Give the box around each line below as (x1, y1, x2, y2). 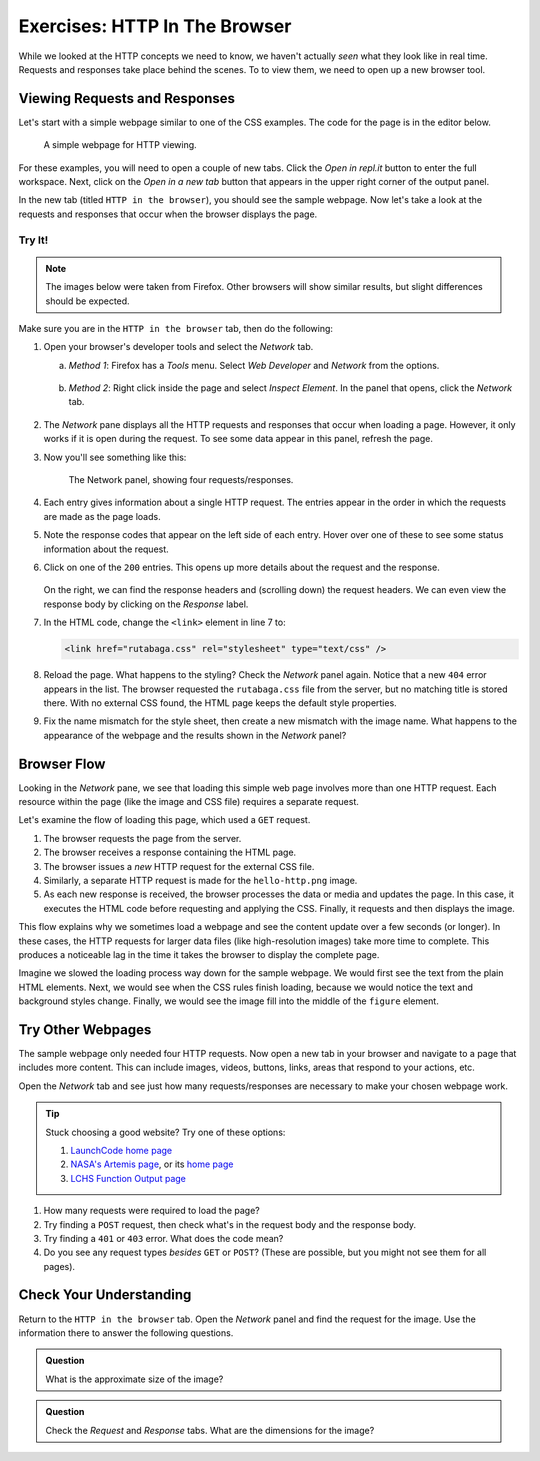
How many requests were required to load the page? (43, 1205, 260, 1217)
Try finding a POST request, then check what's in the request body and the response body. (43, 1218, 417, 1230)
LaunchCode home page (70, 1144, 173, 1156)
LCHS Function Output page (70, 1172, 187, 1184)
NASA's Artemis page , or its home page (70, 1158, 234, 1170)
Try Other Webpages (18, 1021, 152, 1038)
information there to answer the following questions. (18, 1326, 234, 1339)
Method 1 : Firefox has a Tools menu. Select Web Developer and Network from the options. (68, 359, 440, 371)
